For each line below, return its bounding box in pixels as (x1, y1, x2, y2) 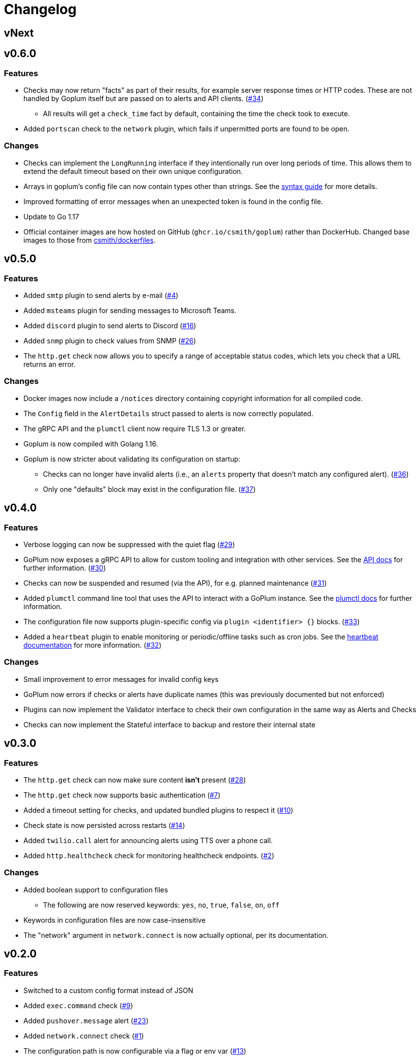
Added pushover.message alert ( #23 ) (23, 1016, 148, 1025)
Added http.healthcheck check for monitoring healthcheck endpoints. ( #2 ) (23, 851, 274, 860)
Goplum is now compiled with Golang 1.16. (23, 439, 158, 448)
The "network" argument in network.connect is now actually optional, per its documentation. (23, 931, 329, 939)
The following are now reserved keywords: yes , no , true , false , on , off (43, 900, 280, 909)
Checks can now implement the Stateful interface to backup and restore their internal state (23, 720, 315, 729)
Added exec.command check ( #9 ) (23, 1001, 133, 1010)
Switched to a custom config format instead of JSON (23, 986, 193, 995)
